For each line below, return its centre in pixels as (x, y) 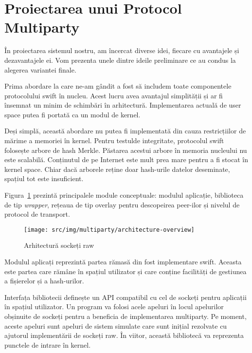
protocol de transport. (37, 214)
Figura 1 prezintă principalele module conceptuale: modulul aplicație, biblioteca (124, 195)
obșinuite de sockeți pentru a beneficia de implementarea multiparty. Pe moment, (126, 316)
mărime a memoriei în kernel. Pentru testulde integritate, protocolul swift (114, 140)
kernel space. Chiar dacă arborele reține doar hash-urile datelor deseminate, (117, 169)
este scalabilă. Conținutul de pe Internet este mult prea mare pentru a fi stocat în (126, 159)
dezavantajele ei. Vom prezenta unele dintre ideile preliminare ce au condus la (120, 60)
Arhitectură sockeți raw (59, 245)
